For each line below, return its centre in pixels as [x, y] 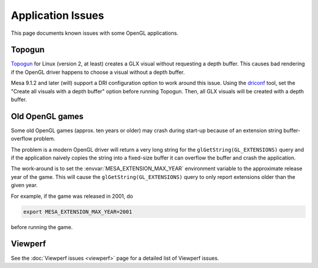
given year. [24, 185]
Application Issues [57, 15]
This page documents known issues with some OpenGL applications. [95, 33]
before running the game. [42, 227]
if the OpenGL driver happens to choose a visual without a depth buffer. [98, 72]
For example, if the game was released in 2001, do [72, 196]
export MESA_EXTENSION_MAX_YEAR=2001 [78, 212]
